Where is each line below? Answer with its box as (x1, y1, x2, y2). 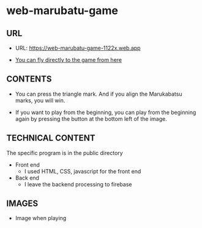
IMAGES (6, 199, 39, 209)
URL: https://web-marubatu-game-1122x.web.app (15, 44, 141, 51)
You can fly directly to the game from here (15, 56, 122, 63)
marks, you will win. (15, 96, 65, 104)
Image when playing (15, 215, 67, 222)
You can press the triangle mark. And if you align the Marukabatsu (15, 90, 182, 97)
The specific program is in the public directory (6, 149, 124, 156)
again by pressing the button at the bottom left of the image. (15, 115, 167, 123)
